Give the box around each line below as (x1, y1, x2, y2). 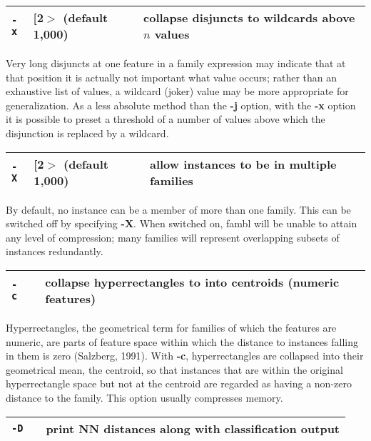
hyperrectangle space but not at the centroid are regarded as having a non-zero (6, 376, 352, 391)
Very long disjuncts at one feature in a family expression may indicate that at (6, 56, 346, 70)
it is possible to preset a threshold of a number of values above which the (6, 112, 325, 127)
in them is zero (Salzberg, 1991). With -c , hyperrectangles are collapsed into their (6, 348, 364, 363)
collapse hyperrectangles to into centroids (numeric (45, 273, 340, 290)
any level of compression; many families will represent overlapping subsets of (6, 229, 340, 244)
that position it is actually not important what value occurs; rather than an (6, 69, 337, 84)
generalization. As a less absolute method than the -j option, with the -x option (6, 97, 356, 112)
